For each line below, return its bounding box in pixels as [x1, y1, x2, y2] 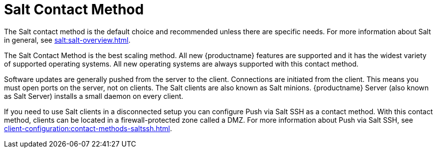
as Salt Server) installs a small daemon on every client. [4, 91, 184, 100]
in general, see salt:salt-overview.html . [4, 35, 131, 44]
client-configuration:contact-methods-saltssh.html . [4, 124, 172, 133]
